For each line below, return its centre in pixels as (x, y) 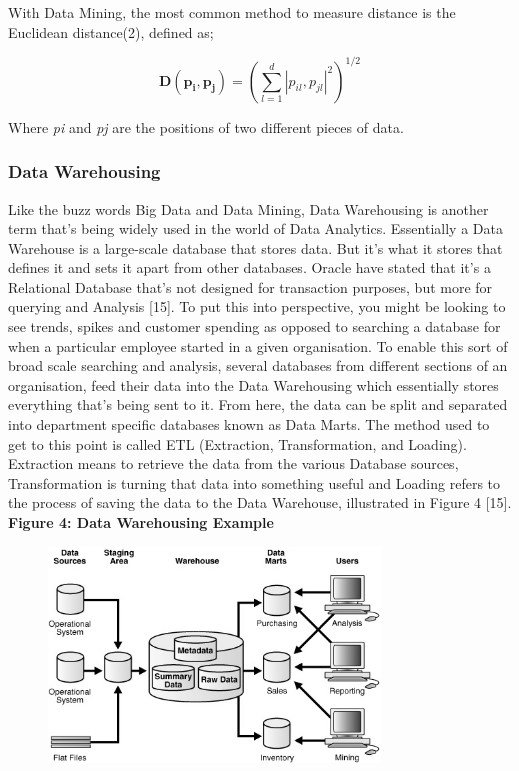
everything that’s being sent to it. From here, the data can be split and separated (258, 404)
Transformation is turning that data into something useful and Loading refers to (254, 482)
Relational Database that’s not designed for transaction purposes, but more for (250, 286)
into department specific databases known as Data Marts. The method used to (249, 424)
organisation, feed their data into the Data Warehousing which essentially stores (253, 384)
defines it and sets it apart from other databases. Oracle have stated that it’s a (249, 267)
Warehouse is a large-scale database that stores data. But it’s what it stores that (255, 247)
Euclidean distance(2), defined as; (111, 31)
